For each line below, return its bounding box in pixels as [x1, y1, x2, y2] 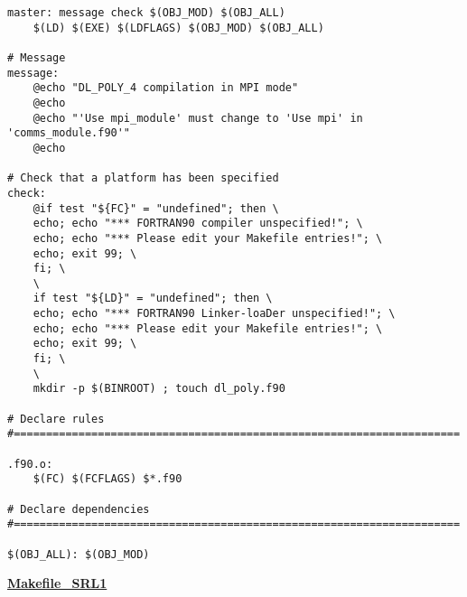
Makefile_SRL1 [7, 574, 107, 592]
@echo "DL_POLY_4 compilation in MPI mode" [33, 81, 299, 95]
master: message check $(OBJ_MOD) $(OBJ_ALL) [7, 6, 285, 19]
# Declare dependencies [7, 502, 150, 516]
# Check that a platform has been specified [7, 172, 279, 185]
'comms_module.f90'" [7, 126, 131, 140]
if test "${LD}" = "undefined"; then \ [33, 292, 273, 305]
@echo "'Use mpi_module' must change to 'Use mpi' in [33, 111, 363, 125]
